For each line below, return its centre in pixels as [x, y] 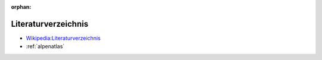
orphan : [21, 7]
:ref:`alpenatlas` [45, 46]
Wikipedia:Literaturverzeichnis [63, 38]
